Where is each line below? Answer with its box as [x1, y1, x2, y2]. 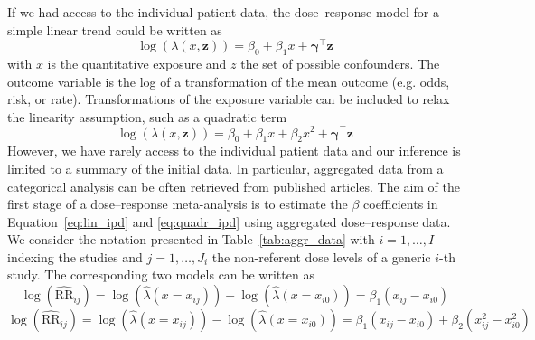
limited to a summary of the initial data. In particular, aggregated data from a [7, 158, 444, 177]
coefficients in [363, 194, 438, 213]
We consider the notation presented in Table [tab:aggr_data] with [7, 230, 375, 249]
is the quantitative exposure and [47, 54, 227, 73]
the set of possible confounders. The [240, 54, 440, 73]
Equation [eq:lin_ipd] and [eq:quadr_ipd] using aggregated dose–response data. [7, 212, 451, 231]
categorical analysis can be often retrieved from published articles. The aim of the [7, 176, 460, 195]
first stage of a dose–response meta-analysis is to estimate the [7, 194, 348, 213]
